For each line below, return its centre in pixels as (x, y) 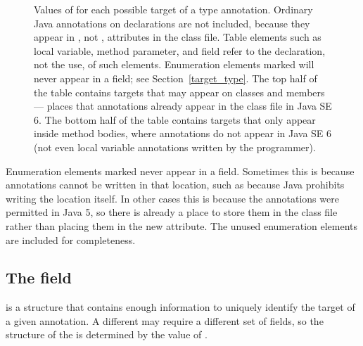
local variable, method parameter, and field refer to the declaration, (180, 50)
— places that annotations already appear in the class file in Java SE (183, 106)
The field (39, 277)
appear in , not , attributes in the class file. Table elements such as (178, 37)
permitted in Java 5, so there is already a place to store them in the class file (172, 212)
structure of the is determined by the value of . (107, 334)
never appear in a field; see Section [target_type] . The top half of (176, 78)
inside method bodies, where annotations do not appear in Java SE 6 (183, 133)
